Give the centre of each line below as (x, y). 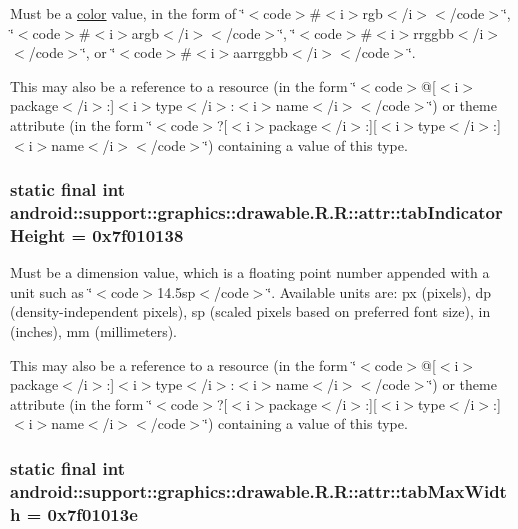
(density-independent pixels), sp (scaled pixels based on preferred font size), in (250, 311)
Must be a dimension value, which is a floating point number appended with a (250, 272)
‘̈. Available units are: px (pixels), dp (379, 291)
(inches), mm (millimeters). (94, 331)
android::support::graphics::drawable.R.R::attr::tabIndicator (256, 212)
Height (38, 234)
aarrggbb (260, 52)
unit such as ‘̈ (51, 291)
